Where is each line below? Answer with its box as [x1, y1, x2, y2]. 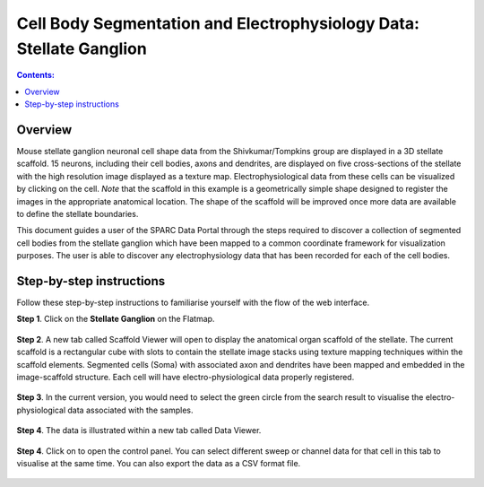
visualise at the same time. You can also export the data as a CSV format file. [16, 457, 301, 468]
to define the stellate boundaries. [16, 208, 139, 219]
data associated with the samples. [67, 404, 194, 415]
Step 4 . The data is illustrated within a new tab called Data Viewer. [16, 425, 262, 436]
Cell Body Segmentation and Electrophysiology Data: [16, 13, 420, 33]
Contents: [16, 70, 56, 81]
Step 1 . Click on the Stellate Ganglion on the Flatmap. [16, 314, 215, 325]
